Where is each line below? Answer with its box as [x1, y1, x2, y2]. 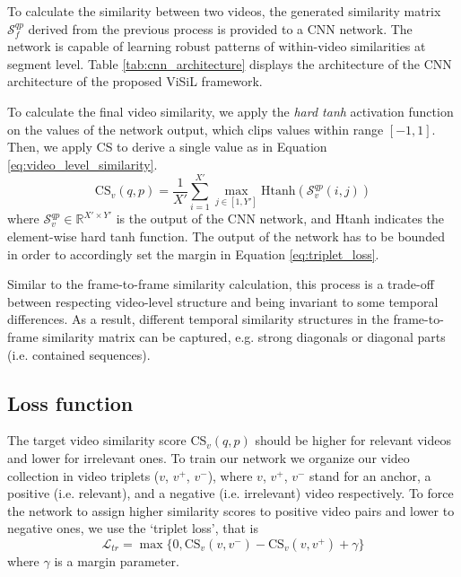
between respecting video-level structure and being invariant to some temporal [7, 292, 439, 310]
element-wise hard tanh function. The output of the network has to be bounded [7, 227, 445, 246]
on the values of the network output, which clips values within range [7, 119, 384, 138]
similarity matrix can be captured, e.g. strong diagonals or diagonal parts [42, 328, 446, 346]
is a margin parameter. [54, 551, 179, 570]
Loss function [7, 389, 134, 416]
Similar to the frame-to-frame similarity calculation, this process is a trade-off [7, 275, 434, 293]
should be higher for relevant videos [255, 431, 451, 450]
